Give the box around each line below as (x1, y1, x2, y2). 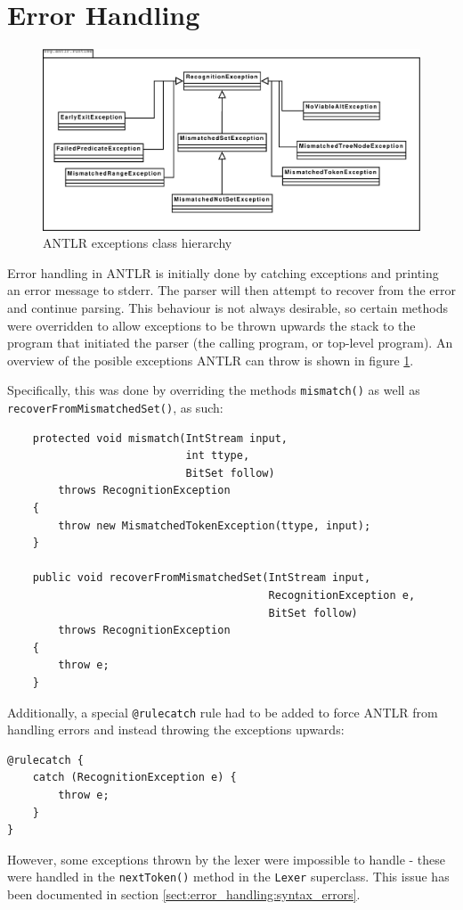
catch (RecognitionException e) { (32, 771, 237, 784)
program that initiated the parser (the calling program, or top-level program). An (7, 333, 453, 352)
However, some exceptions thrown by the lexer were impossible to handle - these (7, 849, 446, 868)
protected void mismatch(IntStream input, (32, 431, 288, 445)
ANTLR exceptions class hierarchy (43, 234, 232, 252)
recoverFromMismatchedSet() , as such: (7, 398, 223, 417)
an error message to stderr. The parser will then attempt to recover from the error (7, 281, 456, 299)
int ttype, (185, 449, 250, 463)
